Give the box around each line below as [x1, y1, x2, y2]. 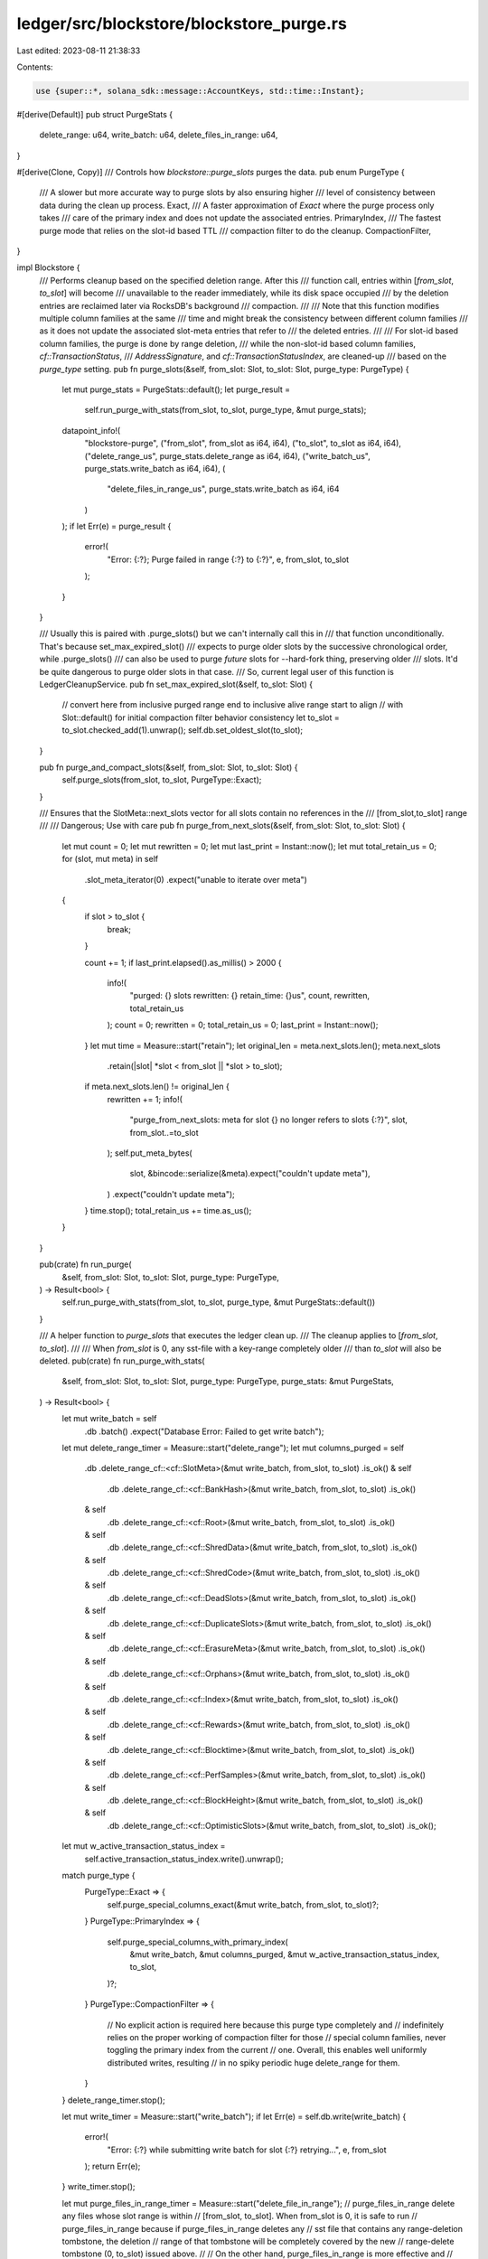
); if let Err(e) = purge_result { [61, 520, 172, 532]
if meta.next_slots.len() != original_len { [84, 1081, 230, 1092]
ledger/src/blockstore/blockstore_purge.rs [16, 14, 347, 33]
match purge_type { [61, 1870, 136, 1881]
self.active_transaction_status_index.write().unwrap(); [84, 1853, 284, 1864]
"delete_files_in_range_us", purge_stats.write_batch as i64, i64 [107, 483, 340, 494]
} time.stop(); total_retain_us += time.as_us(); [84, 1205, 252, 1216]
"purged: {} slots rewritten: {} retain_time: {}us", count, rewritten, [129, 990, 371, 1001]
